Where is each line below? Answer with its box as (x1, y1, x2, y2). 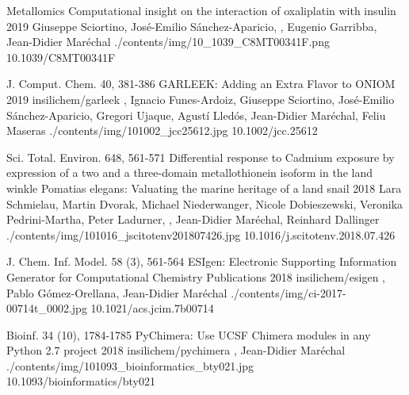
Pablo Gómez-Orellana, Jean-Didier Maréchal (6, 284, 227, 301)
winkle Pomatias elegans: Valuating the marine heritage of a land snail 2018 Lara (6, 179, 402, 196)
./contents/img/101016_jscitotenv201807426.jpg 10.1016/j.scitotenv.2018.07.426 (6, 226, 396, 243)
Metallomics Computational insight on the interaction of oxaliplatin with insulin (6, 2, 396, 18)
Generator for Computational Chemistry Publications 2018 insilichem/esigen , (6, 268, 385, 285)
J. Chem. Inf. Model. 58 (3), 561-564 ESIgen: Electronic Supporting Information (6, 253, 397, 270)
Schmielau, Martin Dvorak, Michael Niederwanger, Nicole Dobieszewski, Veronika (6, 195, 403, 212)
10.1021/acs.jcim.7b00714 (90, 300, 214, 316)
